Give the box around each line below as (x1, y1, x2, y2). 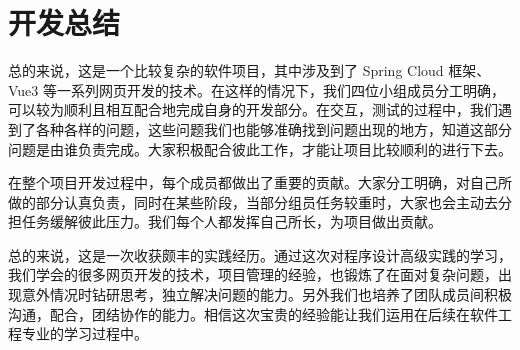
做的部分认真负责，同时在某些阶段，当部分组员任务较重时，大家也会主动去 (8, 191, 498, 212)
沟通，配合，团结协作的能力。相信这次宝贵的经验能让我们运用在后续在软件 (8, 303, 498, 324)
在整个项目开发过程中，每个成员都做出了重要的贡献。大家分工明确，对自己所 (8, 172, 512, 193)
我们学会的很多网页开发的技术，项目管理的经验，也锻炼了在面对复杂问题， (8, 264, 498, 285)
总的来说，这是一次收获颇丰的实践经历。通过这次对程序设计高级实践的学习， (8, 244, 512, 265)
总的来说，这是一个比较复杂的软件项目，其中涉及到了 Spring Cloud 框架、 (8, 60, 491, 81)
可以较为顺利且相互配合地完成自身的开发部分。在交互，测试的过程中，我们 (8, 99, 498, 120)
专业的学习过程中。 (21, 323, 148, 344)
